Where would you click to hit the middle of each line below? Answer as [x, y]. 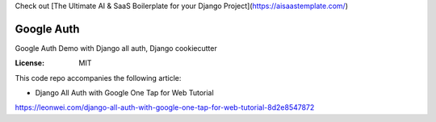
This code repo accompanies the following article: [98, 78]
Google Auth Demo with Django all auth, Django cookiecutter [116, 48]
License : [29, 63]
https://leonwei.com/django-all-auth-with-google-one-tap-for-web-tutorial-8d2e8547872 [165, 107]
